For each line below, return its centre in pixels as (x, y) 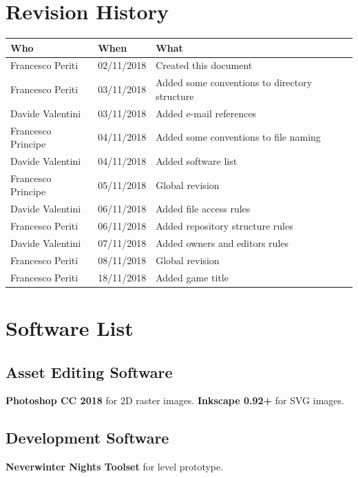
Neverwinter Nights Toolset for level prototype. (115, 467)
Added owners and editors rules (222, 243)
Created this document (204, 65)
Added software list (197, 161)
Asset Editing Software (89, 371)
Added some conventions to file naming (238, 137)
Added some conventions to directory (234, 82)
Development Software (87, 438)
